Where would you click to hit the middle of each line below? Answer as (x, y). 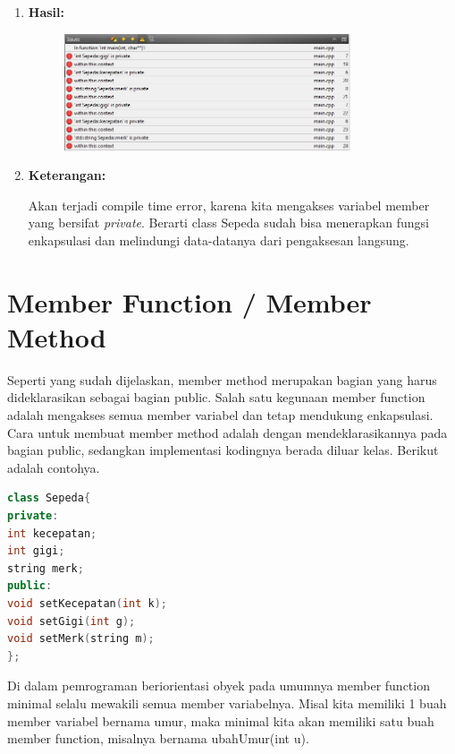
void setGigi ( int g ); (72, 621)
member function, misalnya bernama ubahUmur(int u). (158, 738)
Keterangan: (67, 175)
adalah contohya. (54, 467)
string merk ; (46, 568)
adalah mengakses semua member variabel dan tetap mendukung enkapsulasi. (220, 415)
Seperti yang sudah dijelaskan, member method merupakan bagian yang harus (222, 379)
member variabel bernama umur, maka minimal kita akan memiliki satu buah (221, 720)
